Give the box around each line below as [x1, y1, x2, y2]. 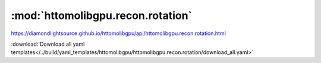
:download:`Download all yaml [11, 40, 85, 48]
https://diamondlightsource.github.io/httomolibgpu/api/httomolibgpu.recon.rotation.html [11, 30, 226, 37]
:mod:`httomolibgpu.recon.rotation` [11, 9, 193, 22]
